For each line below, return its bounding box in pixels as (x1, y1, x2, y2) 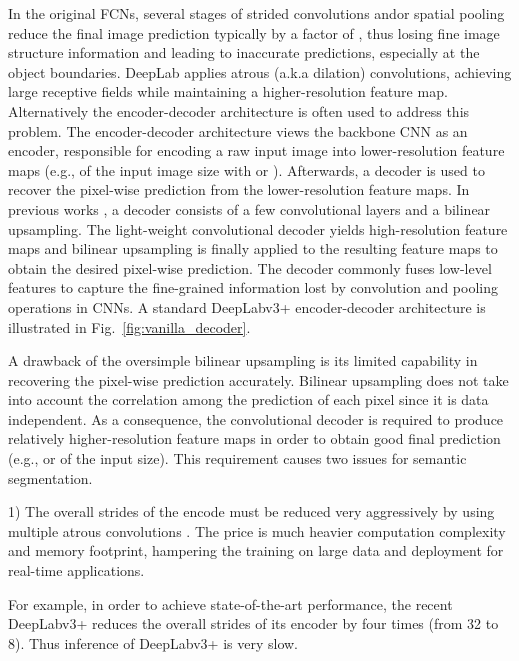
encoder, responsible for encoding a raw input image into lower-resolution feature (8, 140, 505, 161)
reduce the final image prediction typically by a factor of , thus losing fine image (8, 22, 500, 43)
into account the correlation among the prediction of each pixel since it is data (8, 389, 489, 410)
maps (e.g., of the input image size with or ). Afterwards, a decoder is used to (8, 159, 485, 180)
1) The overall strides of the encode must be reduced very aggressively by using (8, 501, 495, 522)
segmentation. (8, 467, 93, 488)
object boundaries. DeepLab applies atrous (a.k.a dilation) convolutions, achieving (8, 61, 512, 82)
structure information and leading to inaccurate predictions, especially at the (8, 42, 480, 63)
